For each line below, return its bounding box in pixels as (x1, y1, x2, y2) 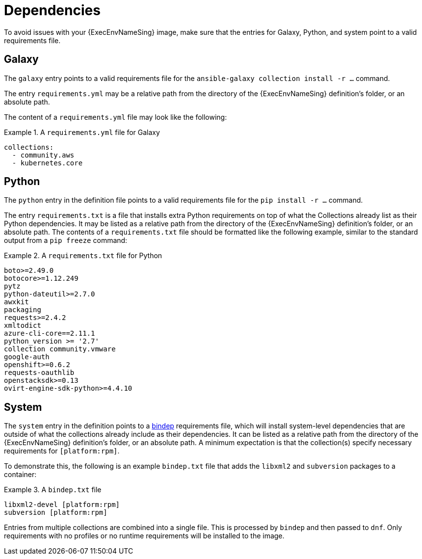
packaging (4, 306, 41, 314)
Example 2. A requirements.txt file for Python (4, 251, 162, 260)
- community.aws (12, 151, 75, 159)
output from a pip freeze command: (4, 236, 128, 245)
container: (4, 470, 37, 479)
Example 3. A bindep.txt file (4, 485, 102, 494)
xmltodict (4, 321, 41, 330)
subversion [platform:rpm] (4, 508, 107, 517)
